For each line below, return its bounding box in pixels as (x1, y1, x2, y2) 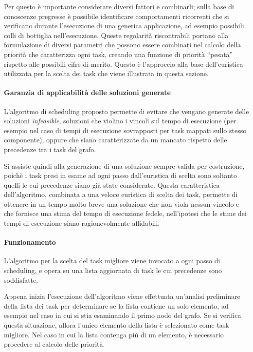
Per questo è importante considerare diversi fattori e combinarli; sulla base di (4, 1, 234, 11)
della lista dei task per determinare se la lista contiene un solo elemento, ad (4, 300, 229, 311)
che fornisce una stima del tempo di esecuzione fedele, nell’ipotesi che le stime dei (4, 208, 247, 218)
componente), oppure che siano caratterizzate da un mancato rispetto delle (4, 135, 227, 145)
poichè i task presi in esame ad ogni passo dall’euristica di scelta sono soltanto (4, 170, 237, 180)
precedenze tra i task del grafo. (4, 144, 96, 154)
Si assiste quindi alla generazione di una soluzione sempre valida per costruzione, (4, 160, 245, 171)
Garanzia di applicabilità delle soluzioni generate (4, 87, 171, 98)
